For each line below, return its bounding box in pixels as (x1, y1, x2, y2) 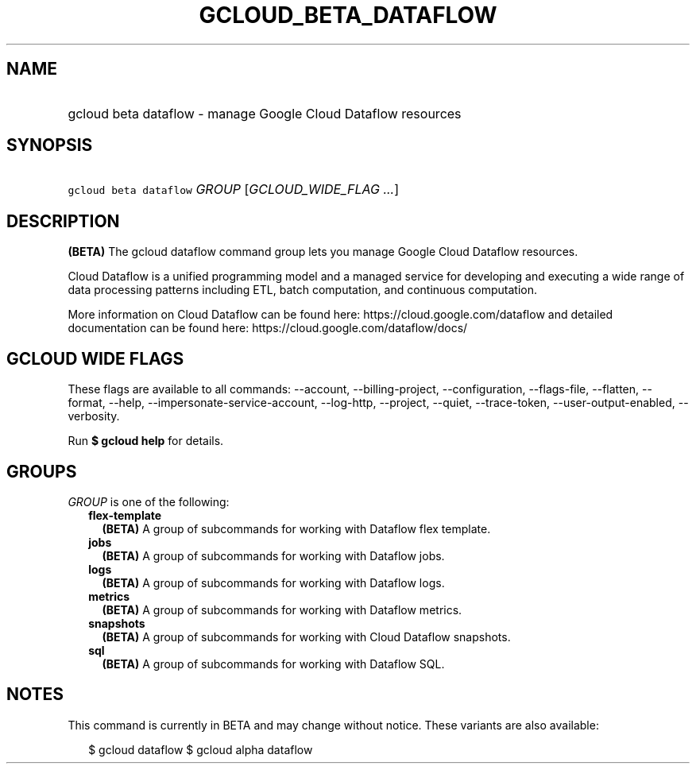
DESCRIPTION (6, 211, 120, 231)
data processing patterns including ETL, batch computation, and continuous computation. (68, 283, 538, 297)
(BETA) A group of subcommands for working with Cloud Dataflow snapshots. (102, 629, 511, 644)
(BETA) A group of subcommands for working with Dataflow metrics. (102, 602, 462, 617)
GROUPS (6, 461, 77, 482)
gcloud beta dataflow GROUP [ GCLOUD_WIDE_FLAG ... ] (68, 181, 400, 198)
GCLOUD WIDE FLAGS (6, 348, 184, 369)
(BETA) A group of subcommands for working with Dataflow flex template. (102, 521, 491, 536)
